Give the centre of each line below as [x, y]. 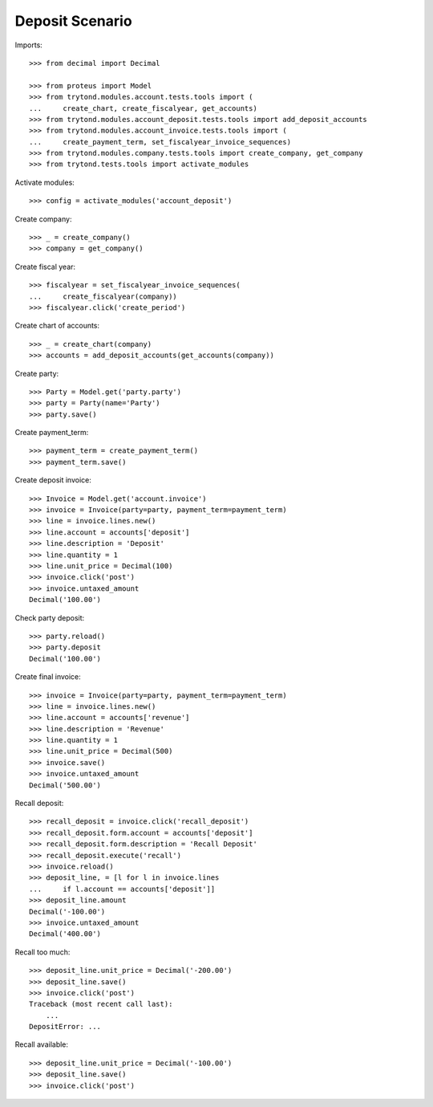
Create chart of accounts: [57, 326]
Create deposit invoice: [53, 480]
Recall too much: [42, 952]
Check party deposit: [50, 617]
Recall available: [41, 1044]
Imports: [29, 45]
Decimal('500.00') [65, 785]
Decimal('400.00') [65, 934]
